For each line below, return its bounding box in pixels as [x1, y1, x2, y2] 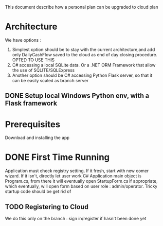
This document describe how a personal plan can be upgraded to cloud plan [5, 4, 159, 10]
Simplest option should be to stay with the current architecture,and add [12, 46, 155, 52]
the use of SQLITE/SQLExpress [12, 67, 75, 73]
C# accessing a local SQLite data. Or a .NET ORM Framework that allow [12, 62, 156, 68]
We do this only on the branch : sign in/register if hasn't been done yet [5, 216, 146, 222]
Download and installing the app [5, 135, 70, 140]
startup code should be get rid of [5, 189, 72, 194]
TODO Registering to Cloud [5, 203, 89, 211]
